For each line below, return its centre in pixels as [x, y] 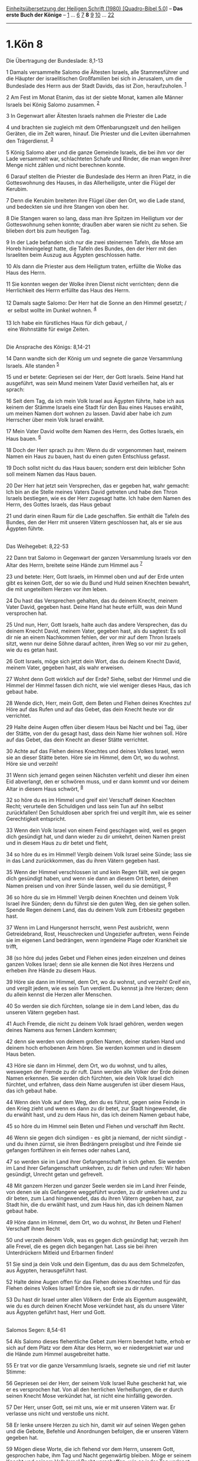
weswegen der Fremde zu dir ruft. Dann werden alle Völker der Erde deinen [98, 1072]
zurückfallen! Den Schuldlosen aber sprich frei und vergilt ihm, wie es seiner [99, 812]
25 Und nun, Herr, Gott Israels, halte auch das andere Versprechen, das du [97, 624]
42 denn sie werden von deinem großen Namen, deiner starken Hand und [96, 1041]
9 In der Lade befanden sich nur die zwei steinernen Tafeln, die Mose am [95, 242]
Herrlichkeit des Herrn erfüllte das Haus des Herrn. [68, 290]
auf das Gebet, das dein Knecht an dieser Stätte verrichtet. [77, 740]
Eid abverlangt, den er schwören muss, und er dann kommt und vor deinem [98, 781]
